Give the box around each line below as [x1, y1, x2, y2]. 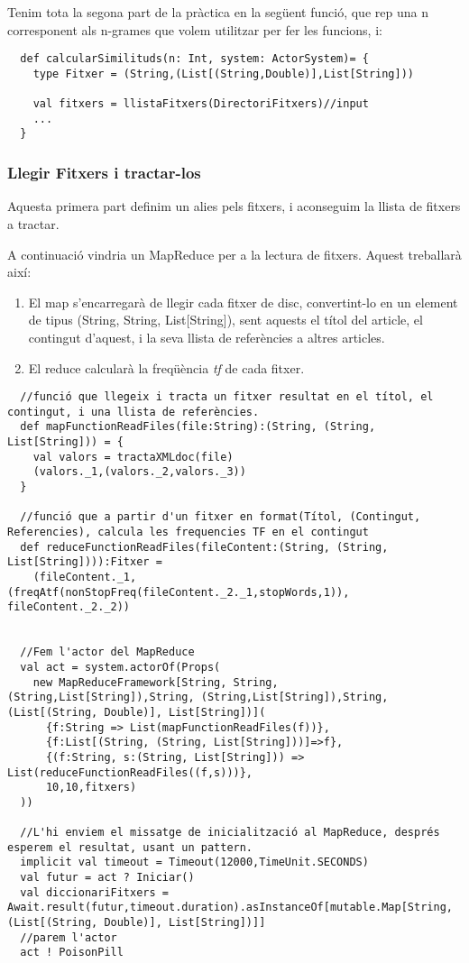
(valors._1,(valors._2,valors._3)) [32, 465, 246, 479]
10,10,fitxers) [45, 781, 137, 794]
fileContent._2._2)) [7, 601, 131, 614]
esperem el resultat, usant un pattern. [7, 840, 253, 854]
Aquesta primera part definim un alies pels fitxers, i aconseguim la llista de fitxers [7, 197, 461, 216]
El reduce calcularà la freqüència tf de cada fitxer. [28, 358, 305, 377]
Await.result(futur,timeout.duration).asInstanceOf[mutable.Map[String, [7, 901, 453, 914]
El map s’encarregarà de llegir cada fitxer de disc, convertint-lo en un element [28, 292, 458, 311]
